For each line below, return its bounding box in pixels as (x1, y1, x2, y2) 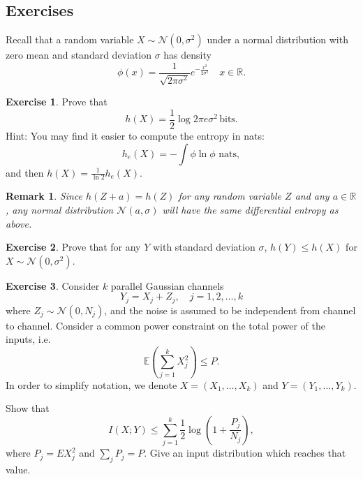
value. (6, 462, 31, 476)
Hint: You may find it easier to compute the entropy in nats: (6, 128, 265, 142)
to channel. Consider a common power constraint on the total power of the (6, 318, 326, 332)
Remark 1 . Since (6, 189, 83, 203)
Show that (6, 401, 50, 415)
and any (295, 189, 329, 203)
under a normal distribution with (207, 32, 348, 47)
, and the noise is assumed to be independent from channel (104, 302, 356, 317)
